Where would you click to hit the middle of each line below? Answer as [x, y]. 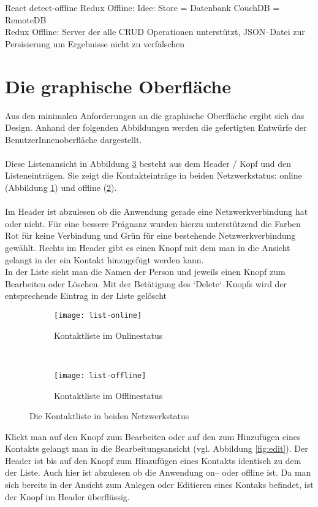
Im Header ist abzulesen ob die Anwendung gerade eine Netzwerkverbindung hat [157, 211]
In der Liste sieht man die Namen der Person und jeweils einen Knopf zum [145, 272]
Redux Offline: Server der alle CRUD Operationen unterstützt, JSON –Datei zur [155, 32]
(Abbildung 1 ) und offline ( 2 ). [61, 188]
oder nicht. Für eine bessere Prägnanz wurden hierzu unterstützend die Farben [153, 223]
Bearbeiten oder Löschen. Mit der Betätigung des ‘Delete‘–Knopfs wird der [146, 283]
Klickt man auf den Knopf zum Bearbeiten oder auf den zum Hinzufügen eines [153, 436]
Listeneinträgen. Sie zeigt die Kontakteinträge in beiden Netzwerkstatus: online [153, 175]
